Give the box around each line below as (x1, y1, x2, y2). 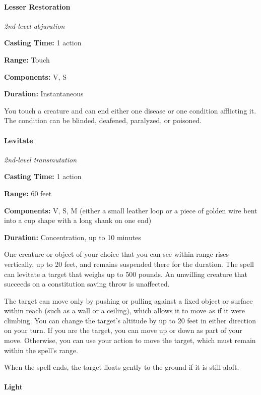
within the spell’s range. (4, 345, 78, 355)
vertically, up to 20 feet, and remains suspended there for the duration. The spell (4, 258, 254, 269)
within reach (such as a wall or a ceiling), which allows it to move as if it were (4, 305, 245, 316)
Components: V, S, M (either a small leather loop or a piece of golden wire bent (4, 205, 257, 215)
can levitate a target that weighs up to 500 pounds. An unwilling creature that (4, 268, 247, 279)
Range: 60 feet (4, 188, 52, 198)
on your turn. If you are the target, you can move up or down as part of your (4, 325, 242, 335)
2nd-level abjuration (4, 20, 65, 31)
